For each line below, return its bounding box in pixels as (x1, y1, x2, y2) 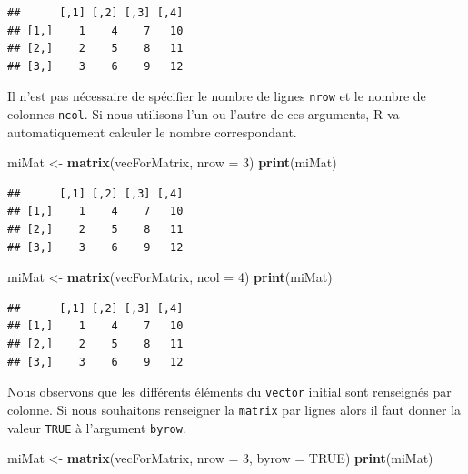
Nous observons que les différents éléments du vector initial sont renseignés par (7, 382, 452, 401)
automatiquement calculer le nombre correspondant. (7, 122, 297, 141)
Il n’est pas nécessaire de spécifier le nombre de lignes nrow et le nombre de (7, 86, 426, 106)
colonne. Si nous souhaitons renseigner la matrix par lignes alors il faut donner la (7, 399, 462, 419)
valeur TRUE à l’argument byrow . (7, 418, 186, 437)
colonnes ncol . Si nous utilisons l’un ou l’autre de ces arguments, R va (7, 105, 400, 124)
